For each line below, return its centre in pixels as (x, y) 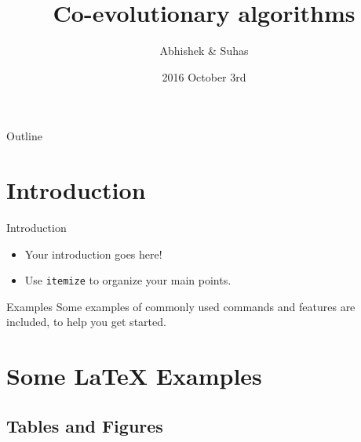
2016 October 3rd (204, 76)
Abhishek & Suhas (204, 51)
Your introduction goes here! (93, 254)
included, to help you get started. (86, 322)
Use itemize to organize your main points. (128, 280)
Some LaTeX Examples (134, 376)
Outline (24, 136)
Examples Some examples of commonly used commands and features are (181, 306)
